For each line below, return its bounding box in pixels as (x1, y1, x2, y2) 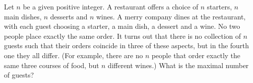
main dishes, (4, 11, 42, 21)
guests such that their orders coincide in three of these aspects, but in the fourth (4, 40, 249, 51)
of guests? (4, 70, 34, 80)
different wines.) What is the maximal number (108, 60, 249, 70)
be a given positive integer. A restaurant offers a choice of (23, 1, 198, 11)
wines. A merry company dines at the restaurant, (96, 11, 246, 21)
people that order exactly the (151, 50, 241, 60)
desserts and (50, 11, 88, 21)
